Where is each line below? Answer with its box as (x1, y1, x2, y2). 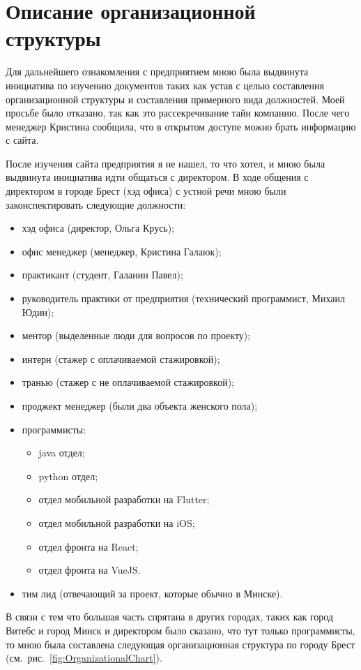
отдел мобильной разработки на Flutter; (38, 492, 210, 507)
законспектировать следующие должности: (6, 197, 186, 211)
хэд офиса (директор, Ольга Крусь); (22, 221, 175, 235)
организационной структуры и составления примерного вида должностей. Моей (6, 91, 345, 106)
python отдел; (38, 468, 98, 483)
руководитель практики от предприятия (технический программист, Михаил (22, 291, 345, 306)
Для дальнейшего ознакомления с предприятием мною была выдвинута (6, 64, 309, 79)
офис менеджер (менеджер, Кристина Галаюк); (22, 244, 222, 258)
